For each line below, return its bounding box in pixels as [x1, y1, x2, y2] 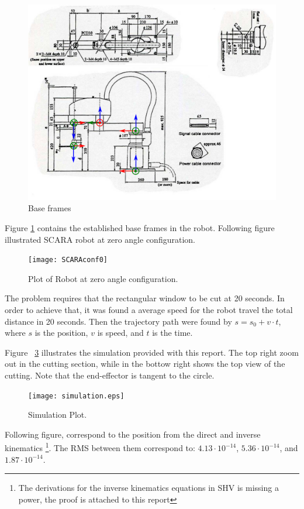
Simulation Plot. [28, 408, 87, 421]
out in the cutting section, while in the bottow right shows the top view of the [5, 357, 285, 370]
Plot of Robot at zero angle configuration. [28, 272, 178, 284]
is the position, [34, 326, 88, 339]
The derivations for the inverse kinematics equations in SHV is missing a [18, 482, 279, 494]
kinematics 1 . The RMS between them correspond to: [5, 440, 195, 454]
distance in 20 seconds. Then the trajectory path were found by [5, 315, 232, 327]
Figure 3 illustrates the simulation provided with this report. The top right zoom [5, 346, 299, 358]
